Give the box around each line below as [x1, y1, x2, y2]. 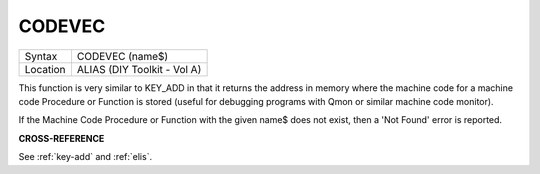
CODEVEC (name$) [76, 49, 169, 63]
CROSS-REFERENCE [18, 132, 105, 144]
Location [24, 62, 66, 76]
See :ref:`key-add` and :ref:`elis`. [18, 151, 153, 163]
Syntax [24, 49, 58, 63]
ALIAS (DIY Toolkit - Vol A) [76, 62, 202, 76]
